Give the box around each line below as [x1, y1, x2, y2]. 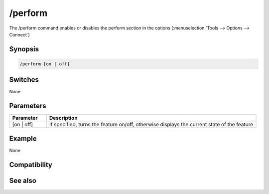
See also [9, 176, 37, 185]
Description [49, 115, 78, 122]
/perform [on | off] [19, 61, 70, 67]
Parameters [9, 102, 46, 110]
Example [9, 134, 37, 143]
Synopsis [9, 45, 39, 53]
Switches [9, 75, 39, 84]
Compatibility [9, 160, 52, 169]
